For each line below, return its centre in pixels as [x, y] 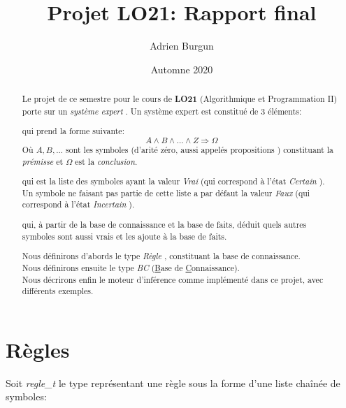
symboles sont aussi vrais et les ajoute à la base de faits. [124, 236]
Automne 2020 [182, 69]
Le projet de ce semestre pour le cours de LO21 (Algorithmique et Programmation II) [180, 99]
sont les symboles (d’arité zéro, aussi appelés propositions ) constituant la [200, 149]
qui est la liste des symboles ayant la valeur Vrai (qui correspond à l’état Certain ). [173, 181]
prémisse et [43, 161]
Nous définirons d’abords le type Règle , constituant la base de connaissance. [161, 256]
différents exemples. [58, 291]
